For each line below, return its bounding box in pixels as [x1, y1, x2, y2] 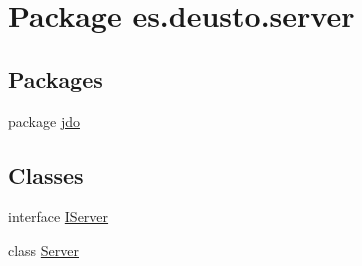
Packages [8, 63, 103, 94]
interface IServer [8, 206, 109, 227]
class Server [8, 239, 80, 260]
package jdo [8, 110, 80, 131]
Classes [8, 159, 84, 190]
